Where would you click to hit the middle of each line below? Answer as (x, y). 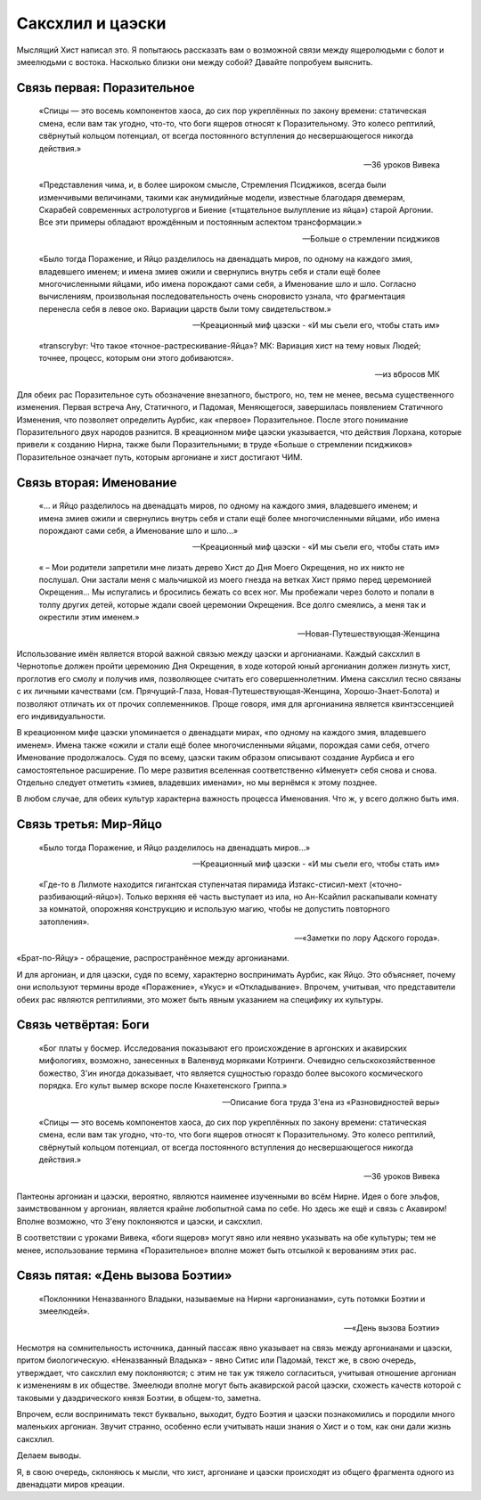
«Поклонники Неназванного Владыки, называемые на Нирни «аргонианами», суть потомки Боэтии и (232, 1299)
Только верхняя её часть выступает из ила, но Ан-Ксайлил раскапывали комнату (282, 897)
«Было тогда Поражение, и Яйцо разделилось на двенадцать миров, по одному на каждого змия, (226, 259)
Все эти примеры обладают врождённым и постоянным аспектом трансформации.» (200, 222)
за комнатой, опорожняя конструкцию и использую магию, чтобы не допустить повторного (215, 909)
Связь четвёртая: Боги (83, 1025)
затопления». (64, 922)
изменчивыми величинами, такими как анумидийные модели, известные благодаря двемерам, (222, 197)
